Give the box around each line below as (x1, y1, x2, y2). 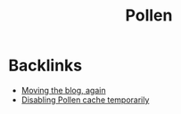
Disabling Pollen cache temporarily (21, 94, 150, 105)
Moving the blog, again (21, 85, 106, 95)
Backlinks (8, 55, 83, 76)
